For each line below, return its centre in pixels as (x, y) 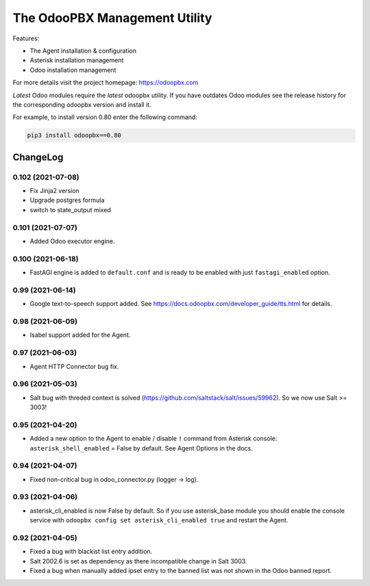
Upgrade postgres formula (67, 200)
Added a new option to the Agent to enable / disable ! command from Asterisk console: (153, 439)
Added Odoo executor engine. (73, 241)
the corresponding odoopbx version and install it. (82, 104)
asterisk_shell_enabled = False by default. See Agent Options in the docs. (141, 448)
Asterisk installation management (77, 60)
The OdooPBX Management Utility (112, 18)
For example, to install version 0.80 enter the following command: (105, 117)
